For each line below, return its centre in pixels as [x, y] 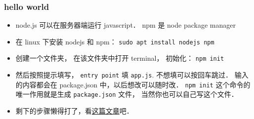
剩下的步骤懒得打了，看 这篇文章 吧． [74, 111]
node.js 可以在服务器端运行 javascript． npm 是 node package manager [126, 25]
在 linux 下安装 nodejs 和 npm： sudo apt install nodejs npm [115, 41]
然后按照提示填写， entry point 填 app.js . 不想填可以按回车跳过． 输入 [132, 75]
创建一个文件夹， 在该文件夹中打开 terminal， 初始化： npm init [120, 58]
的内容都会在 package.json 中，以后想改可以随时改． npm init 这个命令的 [133, 84]
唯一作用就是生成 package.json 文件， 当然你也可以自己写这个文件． [127, 94]
